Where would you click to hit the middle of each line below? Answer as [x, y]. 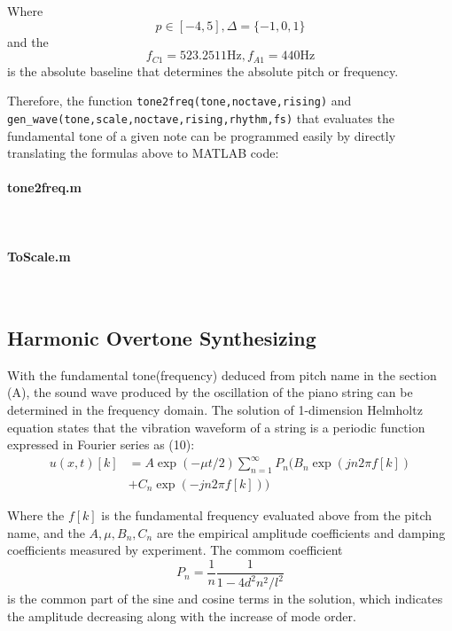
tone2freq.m [44, 187]
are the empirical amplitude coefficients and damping [301, 532]
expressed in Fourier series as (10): [101, 444]
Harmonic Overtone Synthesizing [162, 337]
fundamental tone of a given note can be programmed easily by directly [202, 135]
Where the [36, 515]
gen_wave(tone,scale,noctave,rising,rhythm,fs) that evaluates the [201, 117]
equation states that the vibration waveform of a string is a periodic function [216, 427]
